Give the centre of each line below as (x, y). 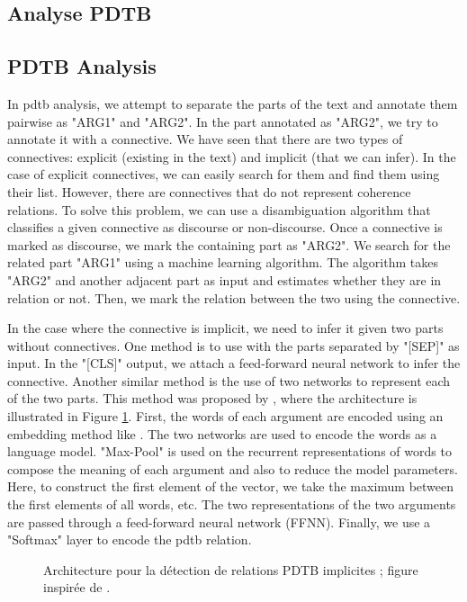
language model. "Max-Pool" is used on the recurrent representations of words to (229, 451)
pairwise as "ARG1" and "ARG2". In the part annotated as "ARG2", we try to (223, 121)
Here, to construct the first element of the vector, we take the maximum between (231, 486)
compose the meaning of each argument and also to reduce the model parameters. (233, 468)
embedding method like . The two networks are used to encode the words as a (222, 433)
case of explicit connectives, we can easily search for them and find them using (224, 174)
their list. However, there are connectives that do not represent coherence (209, 191)
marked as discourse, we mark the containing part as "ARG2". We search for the (229, 244)
